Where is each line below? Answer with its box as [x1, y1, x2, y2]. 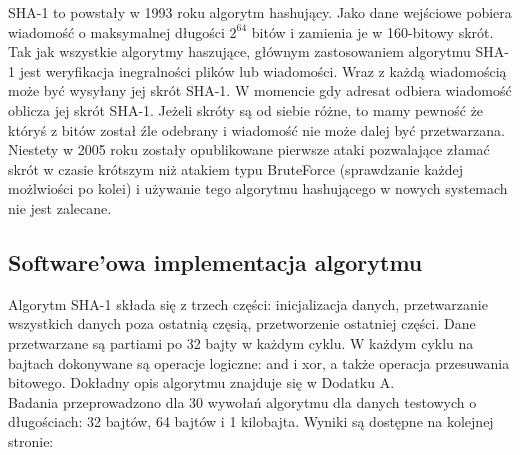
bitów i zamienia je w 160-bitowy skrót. [251, 21, 494, 42]
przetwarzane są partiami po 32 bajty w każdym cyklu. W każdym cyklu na [8, 332, 474, 353]
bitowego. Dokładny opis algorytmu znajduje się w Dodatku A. [8, 372, 395, 393]
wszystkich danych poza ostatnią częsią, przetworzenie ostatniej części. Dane [8, 313, 476, 334]
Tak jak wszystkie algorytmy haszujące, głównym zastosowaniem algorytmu [8, 41, 471, 62]
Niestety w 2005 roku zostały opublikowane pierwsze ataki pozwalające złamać [8, 139, 490, 160]
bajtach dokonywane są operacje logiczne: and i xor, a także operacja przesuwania [8, 352, 510, 373]
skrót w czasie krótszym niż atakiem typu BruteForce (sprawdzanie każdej [8, 158, 464, 179]
